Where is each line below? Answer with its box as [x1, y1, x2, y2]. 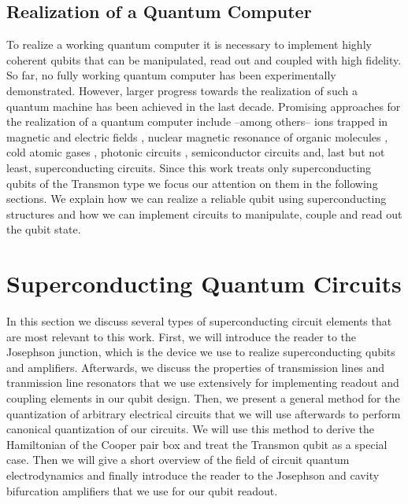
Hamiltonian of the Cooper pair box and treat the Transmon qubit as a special [6, 436, 388, 452]
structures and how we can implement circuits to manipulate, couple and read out [6, 205, 402, 222]
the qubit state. [6, 221, 81, 237]
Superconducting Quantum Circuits [6, 267, 402, 300]
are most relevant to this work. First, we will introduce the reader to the [6, 328, 356, 344]
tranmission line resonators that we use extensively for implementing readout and [6, 374, 399, 391]
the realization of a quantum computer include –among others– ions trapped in [6, 113, 388, 130]
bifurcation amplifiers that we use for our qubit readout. [6, 482, 278, 498]
